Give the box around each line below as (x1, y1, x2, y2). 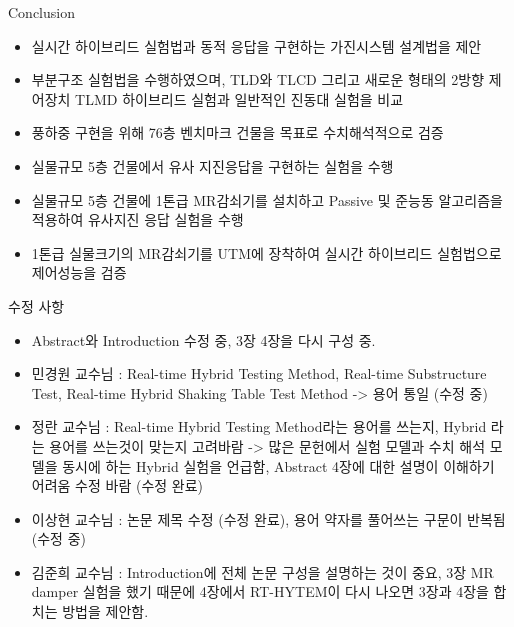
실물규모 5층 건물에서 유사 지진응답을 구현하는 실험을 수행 (31, 155, 394, 176)
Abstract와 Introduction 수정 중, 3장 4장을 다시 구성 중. (31, 329, 376, 350)
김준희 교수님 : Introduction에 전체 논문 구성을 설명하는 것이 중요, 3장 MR (31, 561, 494, 582)
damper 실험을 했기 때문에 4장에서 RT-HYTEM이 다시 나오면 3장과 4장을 (31, 581, 489, 602)
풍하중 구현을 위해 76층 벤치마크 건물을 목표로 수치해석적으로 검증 (31, 122, 444, 143)
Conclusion (8, 2, 75, 22)
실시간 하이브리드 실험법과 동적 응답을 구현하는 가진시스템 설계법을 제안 (31, 35, 482, 56)
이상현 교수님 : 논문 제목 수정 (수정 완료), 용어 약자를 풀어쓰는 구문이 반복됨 (31, 508, 506, 529)
